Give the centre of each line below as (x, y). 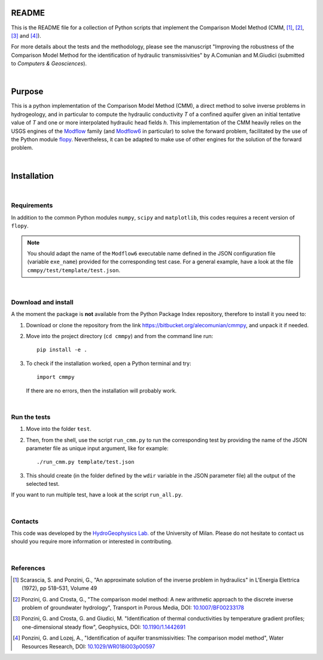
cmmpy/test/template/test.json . (74, 270)
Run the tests (31, 417)
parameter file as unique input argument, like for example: (97, 448)
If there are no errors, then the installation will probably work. (101, 390)
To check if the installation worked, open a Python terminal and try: (109, 363)
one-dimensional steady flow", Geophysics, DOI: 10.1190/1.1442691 (103, 627)
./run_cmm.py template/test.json (86, 462)
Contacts (25, 521)
